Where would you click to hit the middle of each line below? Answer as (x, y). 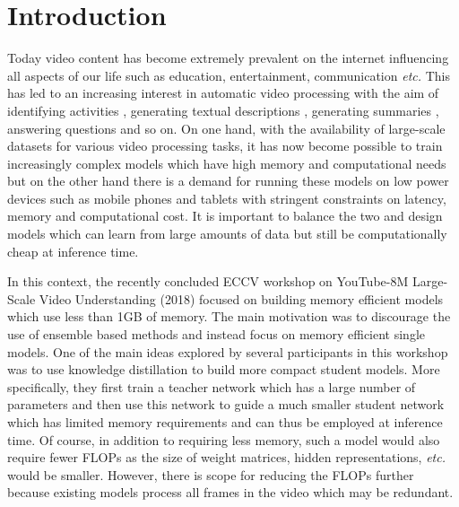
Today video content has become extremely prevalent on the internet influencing (228, 58)
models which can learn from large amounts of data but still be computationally (227, 234)
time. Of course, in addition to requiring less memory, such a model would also (224, 439)
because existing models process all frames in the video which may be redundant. (230, 492)
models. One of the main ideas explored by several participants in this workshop (228, 351)
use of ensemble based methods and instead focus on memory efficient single (217, 334)
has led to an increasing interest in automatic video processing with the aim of (223, 93)
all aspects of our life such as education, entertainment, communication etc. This (229, 75)
